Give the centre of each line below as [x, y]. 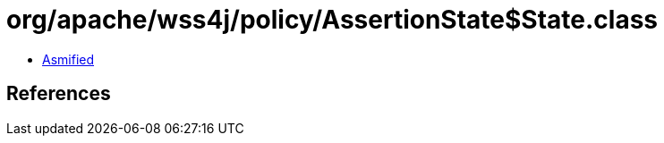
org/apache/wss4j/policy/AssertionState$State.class [332, 20]
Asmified [68, 59]
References [59, 94]
